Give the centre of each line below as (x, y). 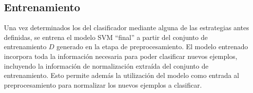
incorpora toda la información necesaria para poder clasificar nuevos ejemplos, (121, 56)
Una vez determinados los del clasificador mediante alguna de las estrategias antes (126, 28)
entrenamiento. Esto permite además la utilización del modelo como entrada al (122, 75)
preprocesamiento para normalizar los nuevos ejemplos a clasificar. (103, 84)
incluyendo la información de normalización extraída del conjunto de (106, 65)
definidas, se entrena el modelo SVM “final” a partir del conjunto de (106, 37)
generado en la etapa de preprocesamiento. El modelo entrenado (152, 46)
